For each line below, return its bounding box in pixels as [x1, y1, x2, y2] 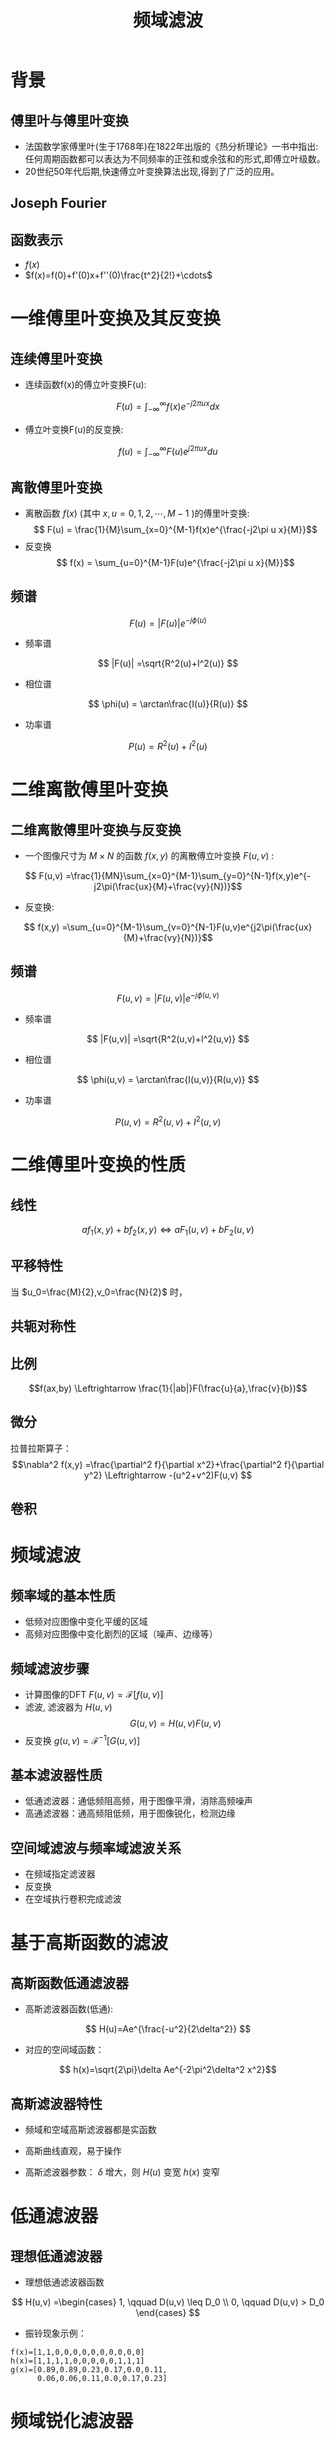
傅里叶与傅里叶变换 [10, 112, 129, 129]
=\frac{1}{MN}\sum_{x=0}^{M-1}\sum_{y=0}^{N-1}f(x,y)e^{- [65, 870, 312, 882]
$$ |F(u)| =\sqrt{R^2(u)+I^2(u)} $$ [97, 657, 239, 670]
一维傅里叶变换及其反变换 [10, 307, 222, 330]
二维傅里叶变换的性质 [10, 1154, 187, 1176]
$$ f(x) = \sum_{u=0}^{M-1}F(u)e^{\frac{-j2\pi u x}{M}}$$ [56, 556, 295, 568]
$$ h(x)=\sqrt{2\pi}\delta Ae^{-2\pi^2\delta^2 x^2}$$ [59, 2064, 277, 2076]
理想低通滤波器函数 [24, 2276, 105, 2288]
